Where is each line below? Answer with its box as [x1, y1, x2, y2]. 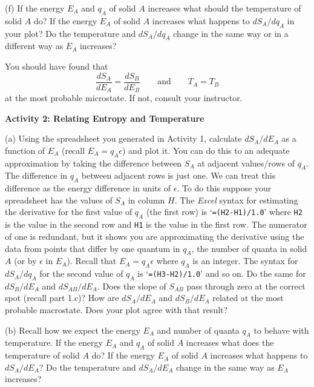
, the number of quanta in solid [191, 242, 307, 254]
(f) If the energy [5, 2, 65, 14]
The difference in [5, 169, 68, 182]
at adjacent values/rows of [197, 156, 295, 169]
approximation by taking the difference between [5, 156, 182, 169]
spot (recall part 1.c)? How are [5, 291, 119, 304]
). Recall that [67, 254, 117, 267]
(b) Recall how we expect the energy [5, 323, 140, 336]
